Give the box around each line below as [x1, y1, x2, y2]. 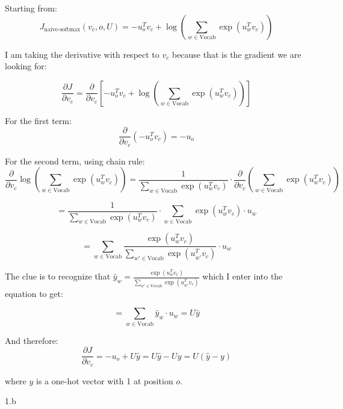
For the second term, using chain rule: [5, 154, 145, 167]
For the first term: [5, 114, 72, 126]
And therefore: [5, 334, 58, 346]
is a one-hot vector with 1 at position [36, 374, 173, 387]
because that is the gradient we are [171, 48, 301, 60]
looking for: [5, 60, 47, 72]
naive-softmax [44, 27, 81, 33]
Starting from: [5, 2, 57, 14]
